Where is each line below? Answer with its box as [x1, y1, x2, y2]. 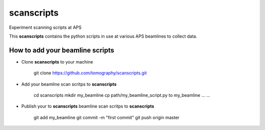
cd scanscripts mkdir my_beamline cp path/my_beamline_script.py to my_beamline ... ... [33, 92, 211, 98]
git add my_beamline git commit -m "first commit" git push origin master [33, 114, 180, 120]
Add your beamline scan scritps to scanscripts [21, 81, 117, 87]
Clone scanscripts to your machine [21, 59, 93, 65]
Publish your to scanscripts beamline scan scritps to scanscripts [21, 103, 155, 109]
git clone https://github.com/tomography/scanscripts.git [33, 70, 147, 76]
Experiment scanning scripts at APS [9, 24, 82, 30]
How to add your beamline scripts [9, 46, 115, 54]
